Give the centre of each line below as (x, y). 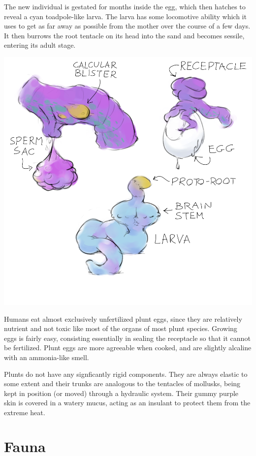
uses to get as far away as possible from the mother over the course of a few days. (127, 26)
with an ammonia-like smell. (47, 357)
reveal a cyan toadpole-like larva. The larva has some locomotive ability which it (125, 16)
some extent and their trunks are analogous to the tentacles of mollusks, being (122, 383)
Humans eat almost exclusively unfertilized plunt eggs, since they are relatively (123, 319)
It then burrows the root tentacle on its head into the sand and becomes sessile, (124, 35)
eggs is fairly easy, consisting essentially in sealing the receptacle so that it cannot (127, 338)
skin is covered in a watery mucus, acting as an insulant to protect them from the (127, 403)
